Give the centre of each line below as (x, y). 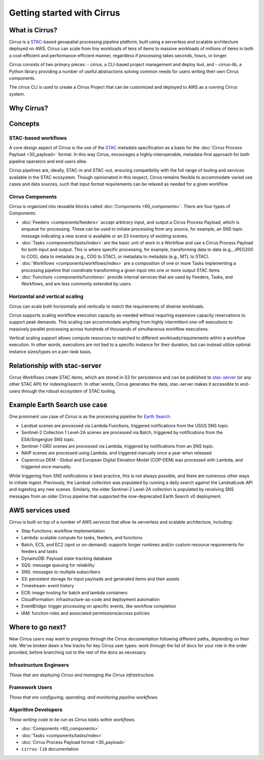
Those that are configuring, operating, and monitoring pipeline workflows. (84, 697)
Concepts (24, 124)
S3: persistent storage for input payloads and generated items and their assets (100, 579)
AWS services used (40, 510)
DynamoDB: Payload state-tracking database (67, 558)
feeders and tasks (40, 552)
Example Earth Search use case (58, 405)
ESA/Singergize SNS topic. (48, 439)
